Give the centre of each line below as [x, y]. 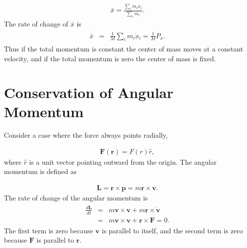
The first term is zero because [49, 230]
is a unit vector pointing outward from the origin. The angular [123, 161]
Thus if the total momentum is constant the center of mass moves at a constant [124, 49]
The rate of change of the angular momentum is [76, 197]
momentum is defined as [40, 171]
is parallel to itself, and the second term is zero [172, 230]
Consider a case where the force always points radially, [86, 135]
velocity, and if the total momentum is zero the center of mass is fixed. [110, 59]
